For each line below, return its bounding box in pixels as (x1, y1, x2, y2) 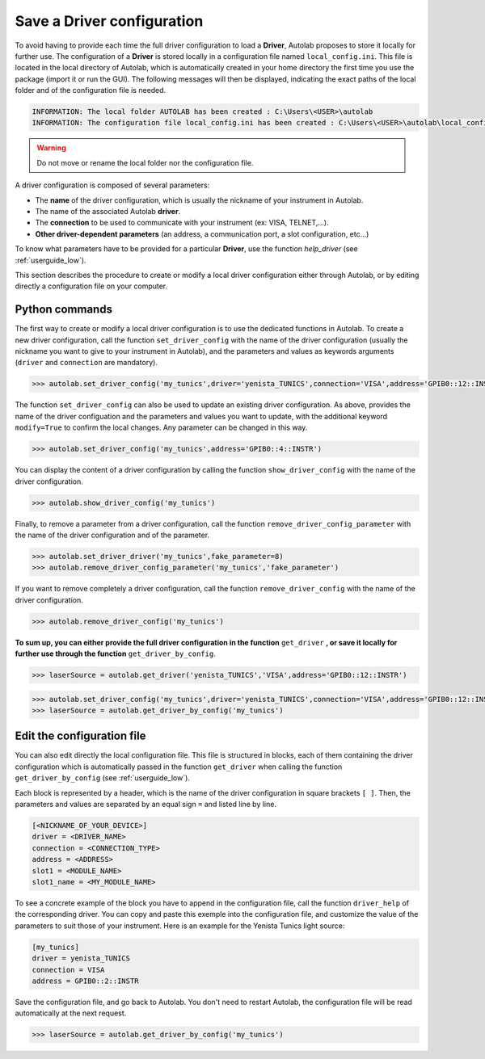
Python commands (15, 303, 113, 317)
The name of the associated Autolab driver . (35, 207, 181, 216)
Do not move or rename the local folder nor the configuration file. (36, 158, 254, 167)
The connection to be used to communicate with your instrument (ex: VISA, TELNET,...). (35, 218, 329, 228)
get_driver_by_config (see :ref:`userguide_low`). (15, 773, 190, 783)
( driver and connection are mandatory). (15, 358, 158, 368)
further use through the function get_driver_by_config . (15, 649, 216, 658)
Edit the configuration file (15, 729, 146, 743)
